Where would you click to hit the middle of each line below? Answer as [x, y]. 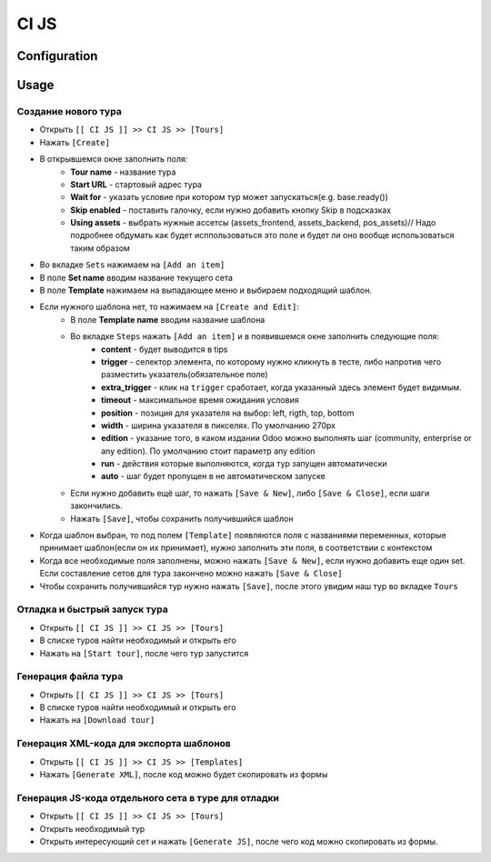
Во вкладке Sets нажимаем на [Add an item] [132, 265]
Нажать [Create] [75, 142]
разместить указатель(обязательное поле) [185, 375]
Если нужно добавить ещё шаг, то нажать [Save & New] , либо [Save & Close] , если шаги [250, 493]
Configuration [57, 56]
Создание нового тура [69, 111]
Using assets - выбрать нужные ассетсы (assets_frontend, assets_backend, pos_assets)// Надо [253, 223]
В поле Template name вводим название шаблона [168, 319]
